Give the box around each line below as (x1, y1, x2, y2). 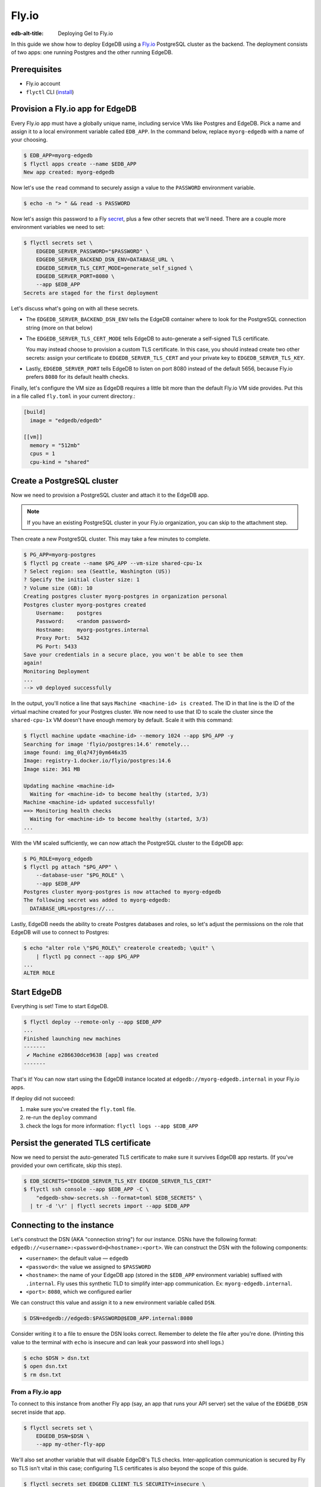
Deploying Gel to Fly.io (58, 30, 113, 37)
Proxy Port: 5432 (36, 635, 90, 642)
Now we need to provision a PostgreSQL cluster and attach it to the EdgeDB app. (11, 491, 209, 499)
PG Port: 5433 (36, 643, 77, 650)
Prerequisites (11, 64, 62, 74)
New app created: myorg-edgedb (23, 169, 115, 175)
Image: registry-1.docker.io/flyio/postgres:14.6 (23, 757, 171, 764)
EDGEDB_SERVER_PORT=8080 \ (36, 272, 115, 280)
